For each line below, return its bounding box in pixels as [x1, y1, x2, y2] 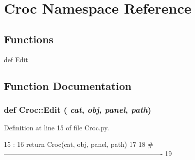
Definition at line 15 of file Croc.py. [4, 123, 109, 133]
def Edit [4, 54, 28, 64]
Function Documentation [4, 78, 132, 93]
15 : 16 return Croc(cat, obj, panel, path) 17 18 [4, 139, 145, 149]
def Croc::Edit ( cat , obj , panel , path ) [4, 103, 151, 115]
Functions [4, 31, 53, 46]
